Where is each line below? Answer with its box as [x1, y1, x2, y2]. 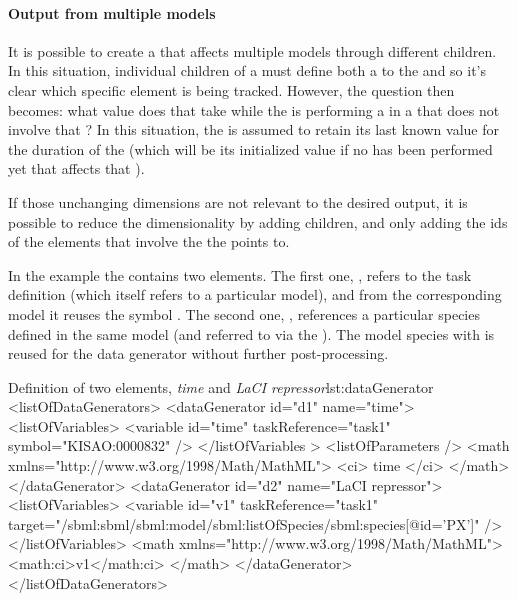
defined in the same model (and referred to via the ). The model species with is [8, 323, 495, 344]
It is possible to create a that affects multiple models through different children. [8, 40, 497, 61]
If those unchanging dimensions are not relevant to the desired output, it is [8, 191, 468, 212]
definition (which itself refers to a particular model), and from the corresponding [8, 284, 502, 305]
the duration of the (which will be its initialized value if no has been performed [8, 138, 493, 159]
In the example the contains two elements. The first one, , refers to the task [8, 264, 472, 285]
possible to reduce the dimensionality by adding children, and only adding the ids [8, 211, 508, 232]
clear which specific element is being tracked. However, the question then [8, 79, 455, 100]
